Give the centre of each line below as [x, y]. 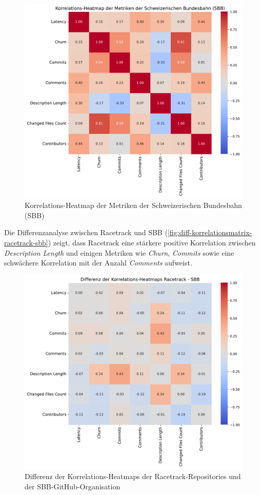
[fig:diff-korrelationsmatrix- [210, 232]
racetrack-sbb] [26, 242]
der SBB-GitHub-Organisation [73, 486]
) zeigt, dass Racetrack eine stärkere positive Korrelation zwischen [152, 242]
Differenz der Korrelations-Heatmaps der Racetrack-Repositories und [133, 476]
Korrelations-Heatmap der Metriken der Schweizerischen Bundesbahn [133, 205]
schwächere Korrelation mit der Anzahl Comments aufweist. [98, 263]
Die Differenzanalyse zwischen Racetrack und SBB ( [86, 232]
